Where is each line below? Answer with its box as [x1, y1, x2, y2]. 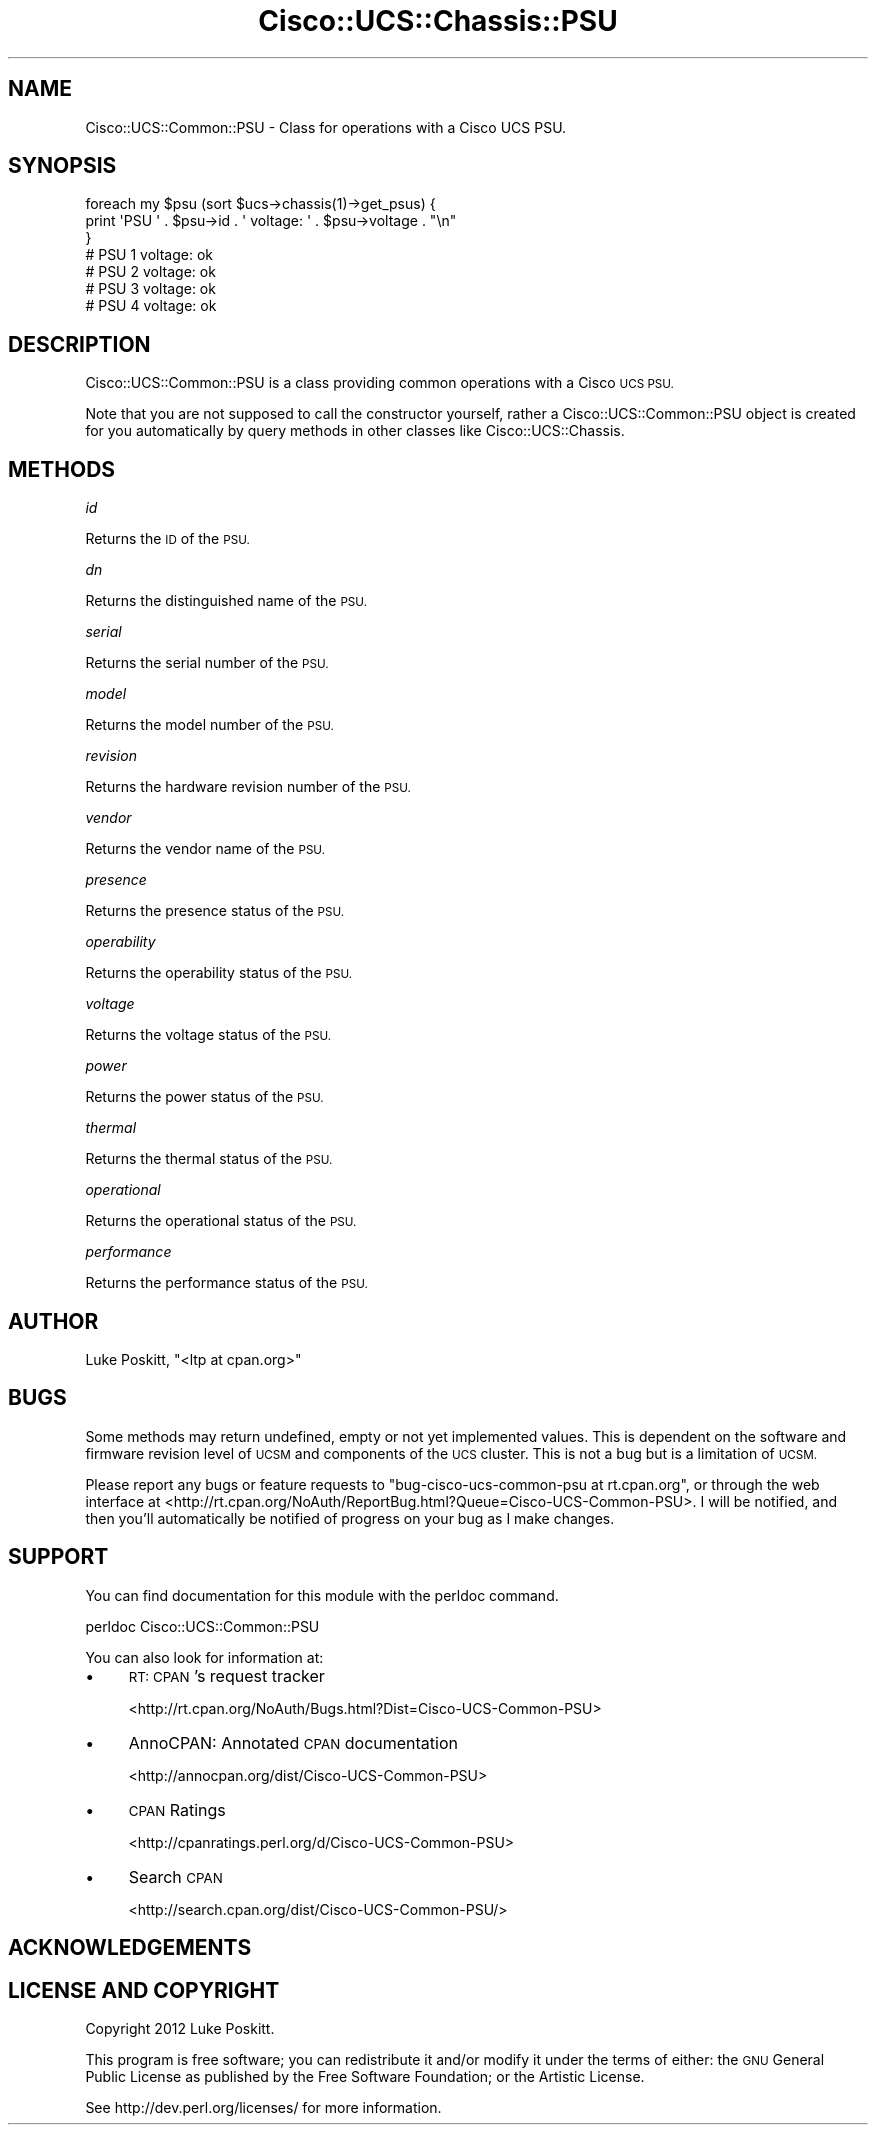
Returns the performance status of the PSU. [85, 1274, 368, 1292]
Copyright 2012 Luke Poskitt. [85, 2019, 275, 2037]
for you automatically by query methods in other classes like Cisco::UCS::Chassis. [85, 422, 625, 440]
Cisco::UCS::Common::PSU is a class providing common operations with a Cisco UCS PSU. [85, 374, 674, 392]
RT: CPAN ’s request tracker [128, 1665, 325, 1686]
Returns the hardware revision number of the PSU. [85, 778, 411, 796]
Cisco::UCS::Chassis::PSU [258, 4, 618, 38]
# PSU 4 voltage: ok [85, 297, 217, 315]
